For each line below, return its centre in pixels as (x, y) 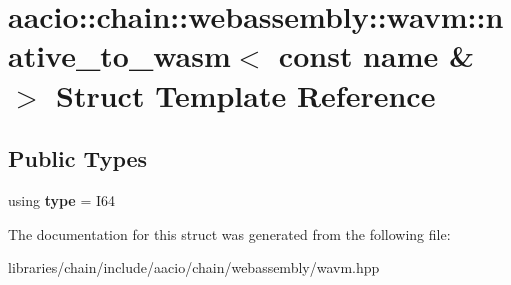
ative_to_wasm (119, 55)
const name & (376, 55)
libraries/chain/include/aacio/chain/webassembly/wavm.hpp (194, 267)
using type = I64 (62, 199)
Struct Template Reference (246, 94)
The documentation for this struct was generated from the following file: (229, 233)
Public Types (78, 158)
